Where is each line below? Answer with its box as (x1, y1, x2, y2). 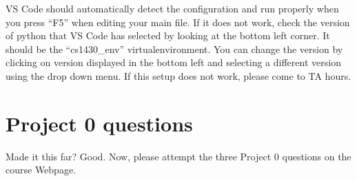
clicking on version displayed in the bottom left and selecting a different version (6, 55, 341, 70)
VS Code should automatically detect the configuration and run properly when (6, 1, 339, 15)
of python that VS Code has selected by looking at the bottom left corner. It (6, 28, 330, 43)
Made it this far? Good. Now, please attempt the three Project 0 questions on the (6, 149, 351, 163)
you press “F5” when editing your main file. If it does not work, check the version (6, 14, 350, 29)
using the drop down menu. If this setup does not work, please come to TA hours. (6, 68, 351, 83)
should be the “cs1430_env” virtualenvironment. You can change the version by (6, 41, 343, 56)
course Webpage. (6, 162, 76, 177)
